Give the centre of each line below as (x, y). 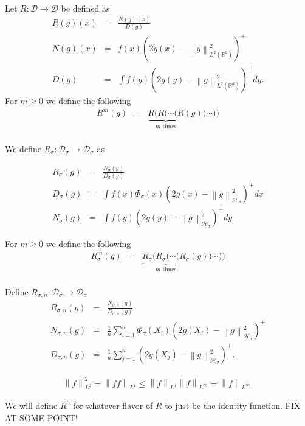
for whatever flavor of (113, 406)
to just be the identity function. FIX (233, 406)
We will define (31, 406)
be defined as (85, 8)
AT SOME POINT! (41, 417)
